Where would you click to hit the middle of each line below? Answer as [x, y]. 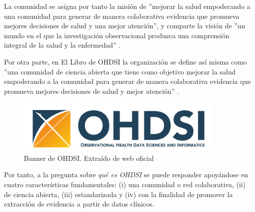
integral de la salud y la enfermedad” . [63, 45]
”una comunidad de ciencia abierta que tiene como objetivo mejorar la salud [120, 71]
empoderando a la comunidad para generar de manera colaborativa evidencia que [127, 81]
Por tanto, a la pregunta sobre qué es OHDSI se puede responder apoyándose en [126, 175]
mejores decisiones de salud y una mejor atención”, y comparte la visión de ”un [125, 26]
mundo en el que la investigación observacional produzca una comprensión [117, 35]
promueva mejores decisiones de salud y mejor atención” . [92, 91]
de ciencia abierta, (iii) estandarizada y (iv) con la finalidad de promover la [119, 194]
